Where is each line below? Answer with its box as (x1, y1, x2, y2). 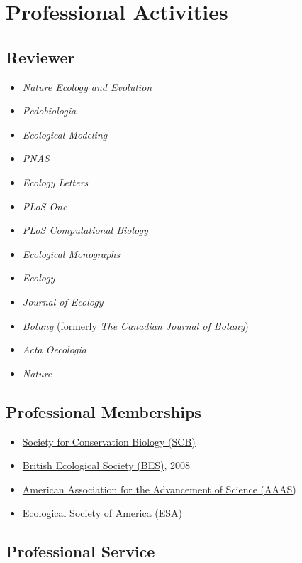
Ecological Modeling (22, 127, 108, 141)
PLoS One (22, 198, 67, 213)
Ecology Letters (22, 174, 89, 189)
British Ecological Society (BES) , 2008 (22, 458, 190, 473)
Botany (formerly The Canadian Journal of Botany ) (22, 318, 249, 333)
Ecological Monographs (22, 246, 121, 261)
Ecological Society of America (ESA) (22, 505, 182, 520)
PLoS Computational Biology (22, 222, 148, 237)
